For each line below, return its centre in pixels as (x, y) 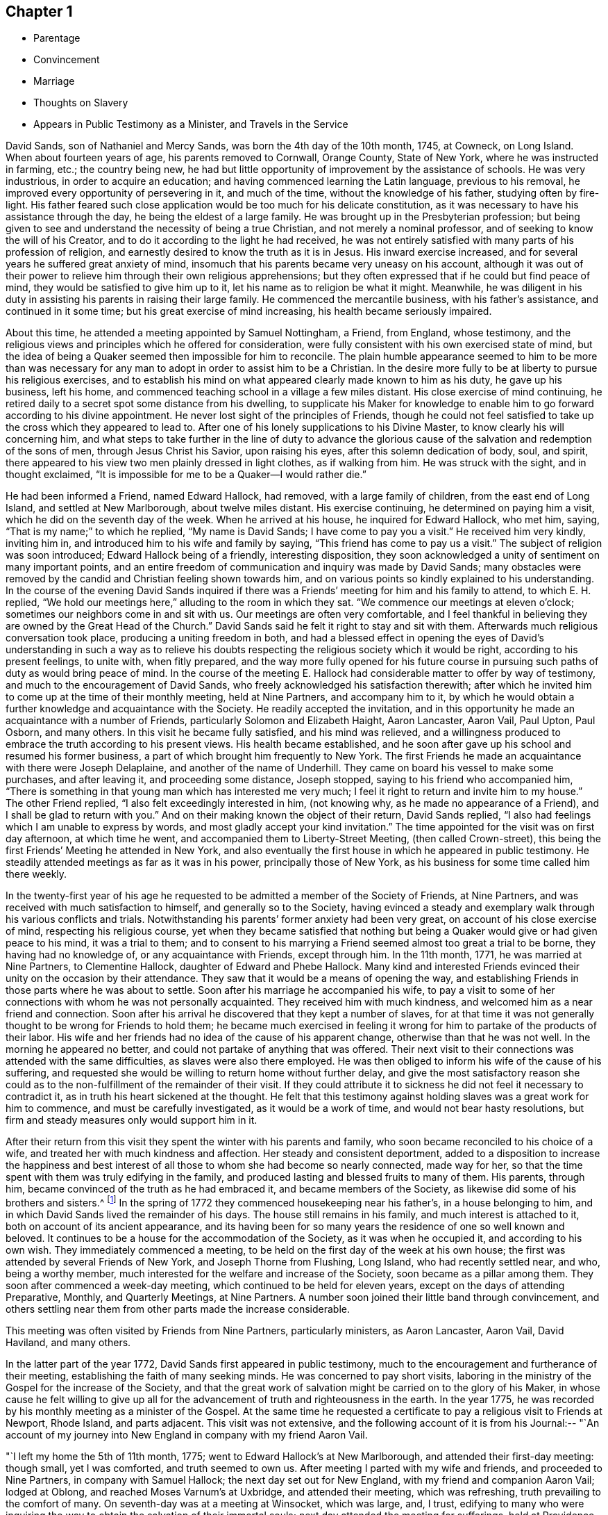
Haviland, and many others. (68, 1343)
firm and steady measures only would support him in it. (132, 1120)
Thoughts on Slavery (81, 103)
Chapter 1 (39, 11)
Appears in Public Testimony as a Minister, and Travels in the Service (191, 124)
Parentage (57, 38)
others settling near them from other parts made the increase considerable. (178, 1309)
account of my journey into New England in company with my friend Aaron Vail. (187, 1435)
